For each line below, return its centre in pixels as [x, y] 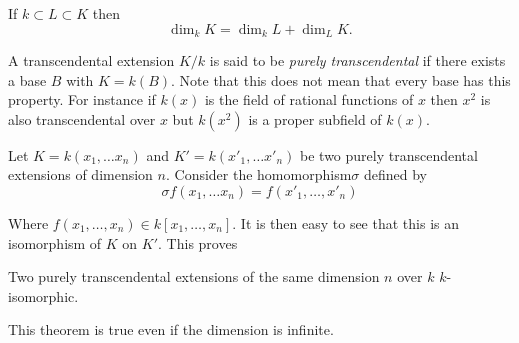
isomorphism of [55, 242]
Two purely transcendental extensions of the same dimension [194, 276]
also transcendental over [82, 118]
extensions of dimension [80, 174]
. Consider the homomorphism [258, 174]
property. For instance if [82, 99]
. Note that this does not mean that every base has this [341, 79]
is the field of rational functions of [309, 99]
